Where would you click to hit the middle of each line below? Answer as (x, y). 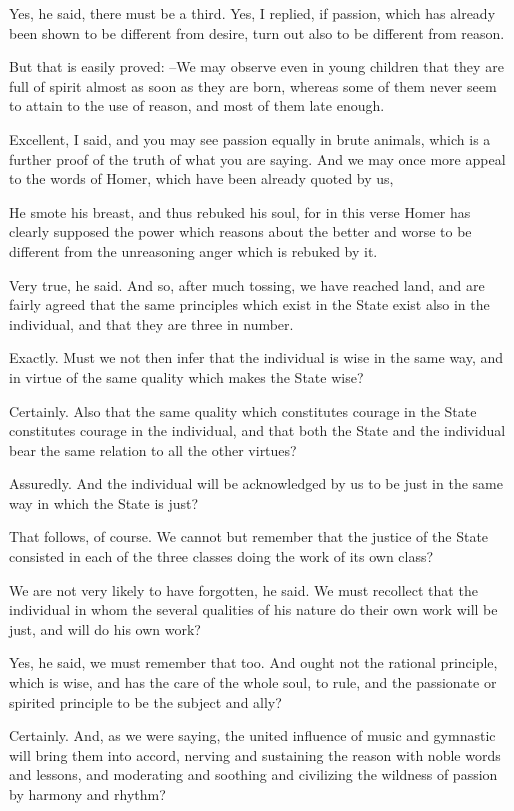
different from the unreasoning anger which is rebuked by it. (193, 250)
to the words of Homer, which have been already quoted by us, (201, 178)
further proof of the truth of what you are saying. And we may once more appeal (257, 158)
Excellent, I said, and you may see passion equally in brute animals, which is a (250, 138)
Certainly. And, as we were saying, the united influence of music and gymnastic (252, 735)
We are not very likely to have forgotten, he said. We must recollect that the (243, 589)
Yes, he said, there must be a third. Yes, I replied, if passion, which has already (252, 13)
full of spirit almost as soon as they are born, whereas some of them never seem (253, 85)
